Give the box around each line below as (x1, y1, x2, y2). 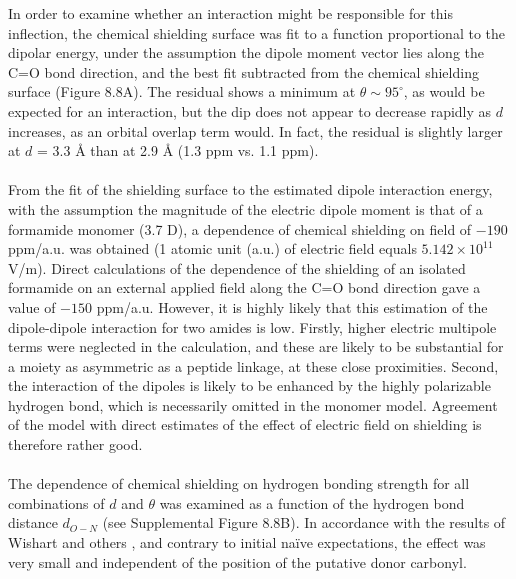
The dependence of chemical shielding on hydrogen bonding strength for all (8, 473, 470, 494)
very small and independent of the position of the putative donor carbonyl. (8, 551, 467, 572)
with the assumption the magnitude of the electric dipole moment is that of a (8, 198, 483, 219)
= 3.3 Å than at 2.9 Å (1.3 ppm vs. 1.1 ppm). (37, 140, 319, 161)
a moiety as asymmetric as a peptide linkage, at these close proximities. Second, (8, 355, 499, 376)
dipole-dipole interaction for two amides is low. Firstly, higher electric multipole (8, 316, 497, 337)
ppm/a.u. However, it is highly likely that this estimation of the (96, 296, 488, 317)
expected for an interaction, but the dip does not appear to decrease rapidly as (8, 100, 492, 121)
